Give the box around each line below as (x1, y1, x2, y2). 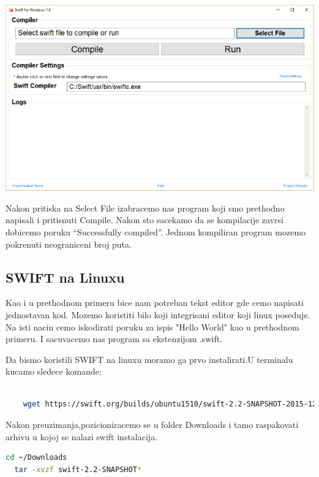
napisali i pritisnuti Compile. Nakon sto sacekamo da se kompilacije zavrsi (6, 213, 283, 226)
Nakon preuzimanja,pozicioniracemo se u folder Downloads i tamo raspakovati (6, 418, 299, 431)
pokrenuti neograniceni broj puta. (6, 237, 132, 250)
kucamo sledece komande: (6, 365, 102, 378)
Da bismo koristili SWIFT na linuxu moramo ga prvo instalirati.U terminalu (6, 353, 293, 365)
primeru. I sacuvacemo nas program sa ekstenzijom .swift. (6, 332, 223, 345)
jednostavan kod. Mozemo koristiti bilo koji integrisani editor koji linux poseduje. (6, 308, 310, 321)
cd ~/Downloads (6, 453, 67, 462)
